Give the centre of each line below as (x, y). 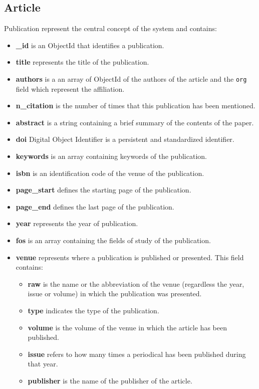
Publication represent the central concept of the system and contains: (110, 28)
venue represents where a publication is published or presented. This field (130, 257)
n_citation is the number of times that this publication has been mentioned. (136, 106)
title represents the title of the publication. (82, 62)
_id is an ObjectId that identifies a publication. (90, 45)
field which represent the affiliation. (70, 88)
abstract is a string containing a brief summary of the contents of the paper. (135, 122)
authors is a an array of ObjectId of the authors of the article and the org (131, 78)
